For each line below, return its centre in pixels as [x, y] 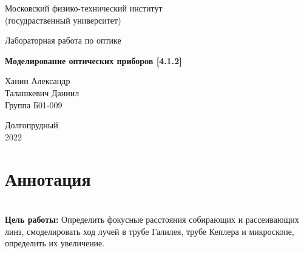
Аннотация [48, 178]
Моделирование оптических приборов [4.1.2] [93, 60]
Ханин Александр [38, 81]
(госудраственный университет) [63, 20]
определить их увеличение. [55, 243]
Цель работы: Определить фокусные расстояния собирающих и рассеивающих [152, 219]
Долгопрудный [32, 125]
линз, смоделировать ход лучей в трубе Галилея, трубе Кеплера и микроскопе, [150, 231]
